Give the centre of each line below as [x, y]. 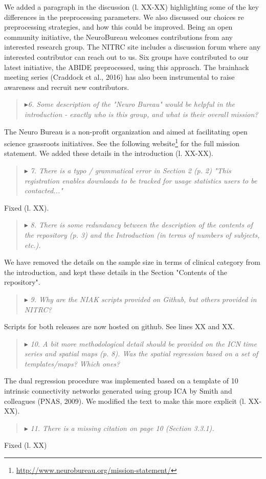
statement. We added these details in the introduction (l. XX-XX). [109, 153]
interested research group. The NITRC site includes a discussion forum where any [132, 47]
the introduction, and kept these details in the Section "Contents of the [116, 272]
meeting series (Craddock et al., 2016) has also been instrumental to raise [119, 77]
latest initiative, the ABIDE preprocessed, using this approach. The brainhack [127, 67]
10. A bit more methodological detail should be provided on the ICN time [143, 343]
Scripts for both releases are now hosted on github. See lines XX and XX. [119, 326]
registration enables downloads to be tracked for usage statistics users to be [141, 180]
